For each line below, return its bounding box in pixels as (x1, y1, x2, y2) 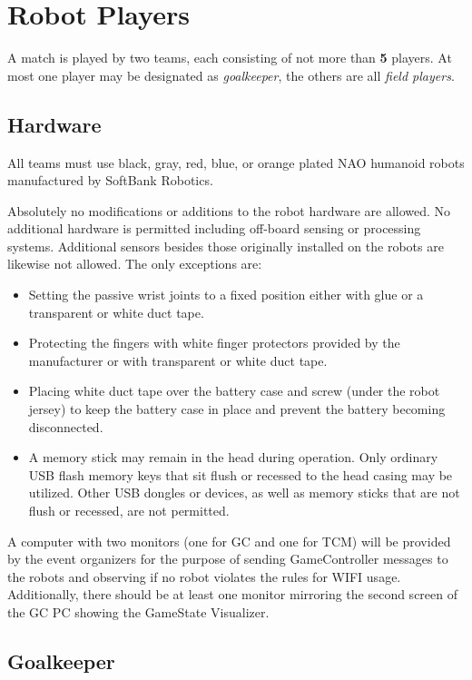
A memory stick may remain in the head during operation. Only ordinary (28, 448, 438, 467)
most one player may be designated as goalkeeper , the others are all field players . (7, 65, 455, 84)
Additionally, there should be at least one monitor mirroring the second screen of (7, 585, 458, 604)
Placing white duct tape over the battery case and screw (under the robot (28, 381, 440, 400)
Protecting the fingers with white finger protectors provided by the (28, 333, 400, 352)
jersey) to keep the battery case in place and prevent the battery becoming (28, 399, 446, 419)
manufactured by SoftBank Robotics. (7, 171, 213, 190)
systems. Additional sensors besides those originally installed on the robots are (7, 236, 444, 255)
